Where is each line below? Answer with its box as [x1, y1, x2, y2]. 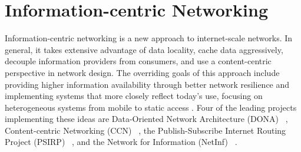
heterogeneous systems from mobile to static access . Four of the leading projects [5, 101, 297, 113]
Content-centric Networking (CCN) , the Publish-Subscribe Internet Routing [5, 124, 286, 136]
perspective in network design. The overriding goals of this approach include [5, 66, 280, 78]
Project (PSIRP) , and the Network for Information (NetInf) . [5, 136, 237, 148]
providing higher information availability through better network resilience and [5, 78, 290, 90]
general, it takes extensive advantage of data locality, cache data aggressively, [5, 43, 283, 55]
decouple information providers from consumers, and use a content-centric [5, 55, 272, 67]
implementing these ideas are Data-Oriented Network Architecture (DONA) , [5, 113, 288, 125]
